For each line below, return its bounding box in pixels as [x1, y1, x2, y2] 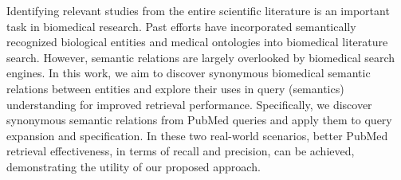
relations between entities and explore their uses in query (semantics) [6, 80, 344, 96]
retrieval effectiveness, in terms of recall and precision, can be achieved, [6, 143, 355, 159]
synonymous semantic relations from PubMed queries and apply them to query [6, 112, 392, 128]
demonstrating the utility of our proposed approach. [6, 158, 261, 174]
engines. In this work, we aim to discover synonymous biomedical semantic [6, 65, 371, 81]
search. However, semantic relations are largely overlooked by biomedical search [6, 49, 395, 65]
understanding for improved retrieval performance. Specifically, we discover [6, 96, 372, 112]
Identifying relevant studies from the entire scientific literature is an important [6, 2, 390, 18]
